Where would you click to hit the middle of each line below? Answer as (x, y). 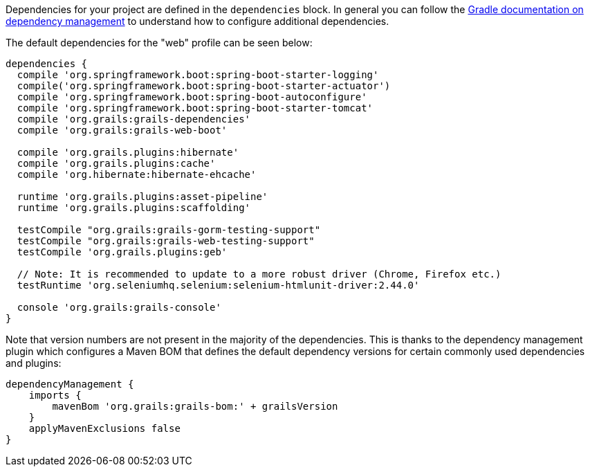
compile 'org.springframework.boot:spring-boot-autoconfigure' (192, 97)
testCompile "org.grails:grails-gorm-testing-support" (169, 230)
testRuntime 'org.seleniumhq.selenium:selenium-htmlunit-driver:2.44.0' (218, 285)
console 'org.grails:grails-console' (119, 307)
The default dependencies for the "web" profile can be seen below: (159, 43)
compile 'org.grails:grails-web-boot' (122, 130)
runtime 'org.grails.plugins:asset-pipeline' (142, 197)
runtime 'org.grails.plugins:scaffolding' (134, 208)
